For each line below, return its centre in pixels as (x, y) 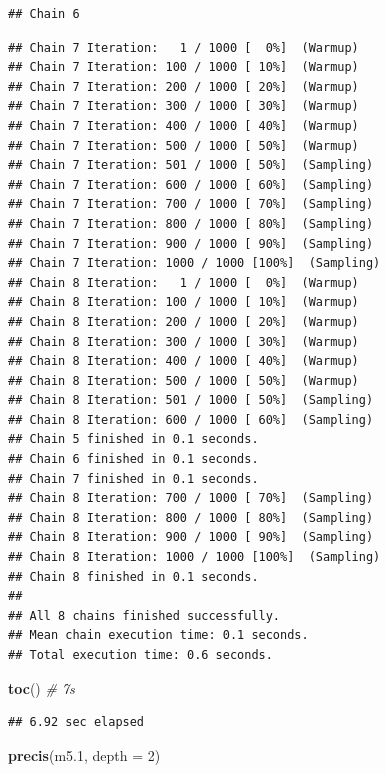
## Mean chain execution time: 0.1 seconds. (158, 635)
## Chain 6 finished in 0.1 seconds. (133, 459)
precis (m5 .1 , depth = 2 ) (84, 754)
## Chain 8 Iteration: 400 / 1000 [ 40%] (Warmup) (183, 361)
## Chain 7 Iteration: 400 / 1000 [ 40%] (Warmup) (183, 125)
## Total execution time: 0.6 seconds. (140, 655)
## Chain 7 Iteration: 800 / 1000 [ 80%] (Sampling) (191, 223)
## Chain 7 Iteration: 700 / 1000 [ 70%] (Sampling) (191, 204)
